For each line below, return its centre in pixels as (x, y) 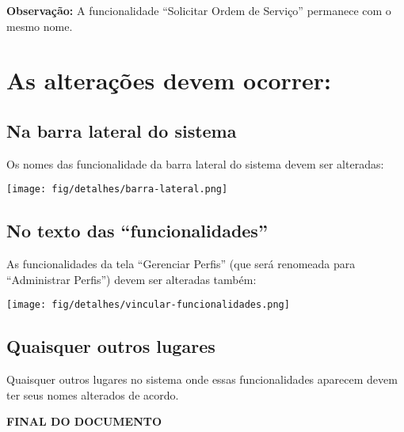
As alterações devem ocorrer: (169, 80)
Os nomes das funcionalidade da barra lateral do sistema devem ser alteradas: (195, 163)
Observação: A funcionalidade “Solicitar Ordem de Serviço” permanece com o (199, 10)
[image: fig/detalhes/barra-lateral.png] (117, 189)
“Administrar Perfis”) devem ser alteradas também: (131, 279)
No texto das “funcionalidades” (137, 231)
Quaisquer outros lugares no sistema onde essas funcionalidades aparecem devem (202, 379)
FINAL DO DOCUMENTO (84, 421)
